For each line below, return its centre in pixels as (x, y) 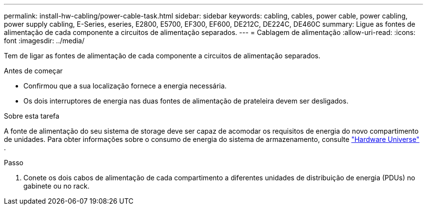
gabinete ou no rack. (57, 186)
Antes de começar (33, 71)
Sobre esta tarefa (32, 116)
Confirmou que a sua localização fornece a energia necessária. (125, 86)
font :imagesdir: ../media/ (44, 41)
